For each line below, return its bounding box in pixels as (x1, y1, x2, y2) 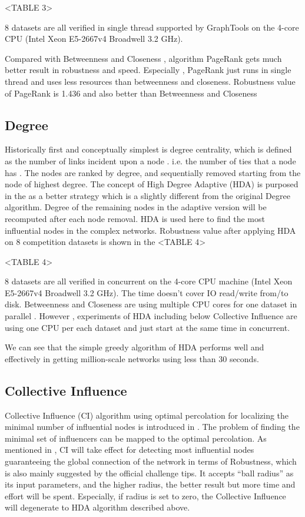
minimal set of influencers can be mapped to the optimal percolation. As (5, 432, 267, 444)
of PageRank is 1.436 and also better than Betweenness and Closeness (5, 87, 257, 99)
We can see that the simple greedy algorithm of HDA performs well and (5, 341, 264, 353)
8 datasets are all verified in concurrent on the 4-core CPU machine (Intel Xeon (5, 275, 293, 287)
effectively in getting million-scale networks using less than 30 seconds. (5, 352, 259, 364)
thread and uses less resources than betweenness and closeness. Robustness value (5, 75, 296, 87)
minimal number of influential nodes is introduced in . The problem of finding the (5, 420, 300, 433)
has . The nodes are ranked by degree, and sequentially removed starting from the (5, 166, 301, 178)
